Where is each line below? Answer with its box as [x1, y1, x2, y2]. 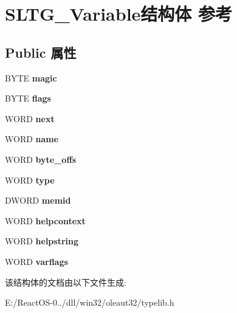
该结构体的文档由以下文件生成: [5, 275, 126, 288]
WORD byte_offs [5, 153, 77, 165]
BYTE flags [5, 92, 51, 105]
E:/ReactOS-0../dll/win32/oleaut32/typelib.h [5, 296, 174, 309]
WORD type [5, 173, 55, 186]
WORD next [5, 112, 55, 125]
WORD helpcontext [5, 214, 86, 227]
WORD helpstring [5, 235, 79, 247]
